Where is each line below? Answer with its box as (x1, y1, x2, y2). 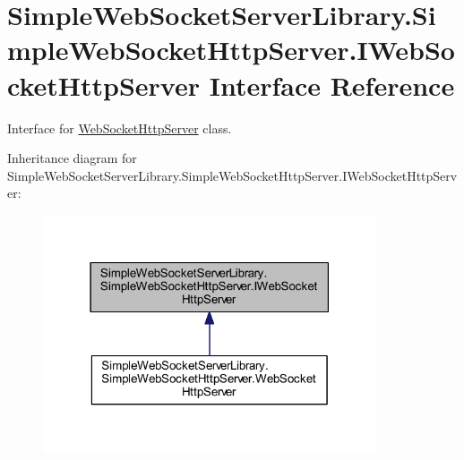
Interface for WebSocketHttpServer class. (7, 118, 232, 137)
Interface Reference (209, 66, 455, 103)
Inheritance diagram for (7, 149, 137, 167)
